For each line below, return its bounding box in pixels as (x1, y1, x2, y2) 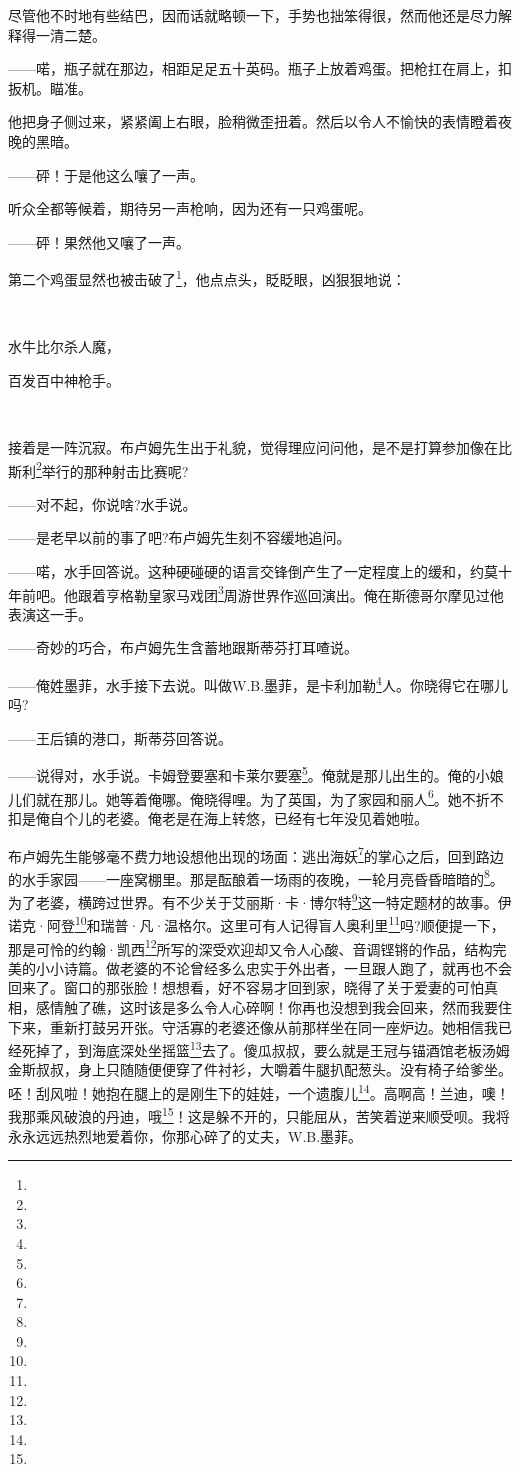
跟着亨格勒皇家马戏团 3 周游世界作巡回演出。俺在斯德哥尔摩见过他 (77, 581, 504, 605)
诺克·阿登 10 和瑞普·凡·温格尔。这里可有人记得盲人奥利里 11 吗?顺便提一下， (8, 912, 505, 935)
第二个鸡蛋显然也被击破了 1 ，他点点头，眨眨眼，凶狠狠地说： (8, 266, 406, 289)
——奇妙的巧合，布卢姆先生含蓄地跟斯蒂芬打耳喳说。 (8, 637, 358, 658)
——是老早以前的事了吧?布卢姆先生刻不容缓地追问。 (8, 527, 351, 548)
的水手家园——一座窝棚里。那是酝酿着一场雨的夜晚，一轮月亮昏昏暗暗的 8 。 (8, 865, 504, 889)
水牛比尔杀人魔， (8, 336, 120, 357)
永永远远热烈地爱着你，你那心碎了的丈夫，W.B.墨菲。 (8, 1125, 363, 1146)
